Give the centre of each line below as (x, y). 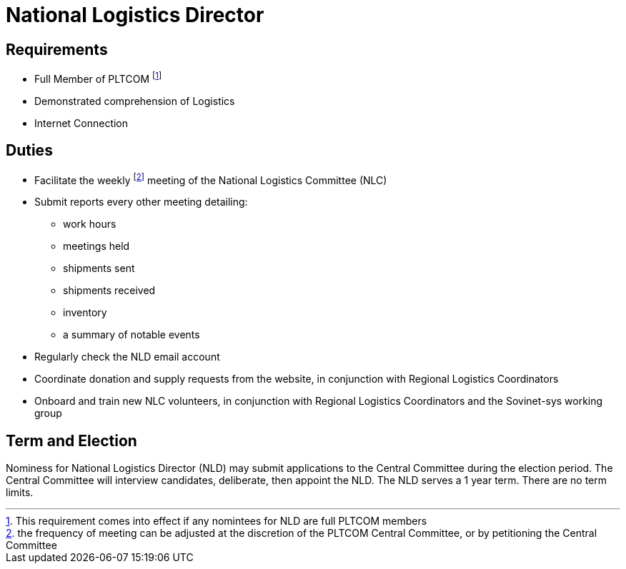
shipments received (109, 291)
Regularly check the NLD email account (127, 357)
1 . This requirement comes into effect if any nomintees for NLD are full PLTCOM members (217, 521)
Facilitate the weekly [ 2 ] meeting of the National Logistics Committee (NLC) (211, 179)
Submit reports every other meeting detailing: (141, 202)
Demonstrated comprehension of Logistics (135, 101)
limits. (20, 493)
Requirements (57, 49)
